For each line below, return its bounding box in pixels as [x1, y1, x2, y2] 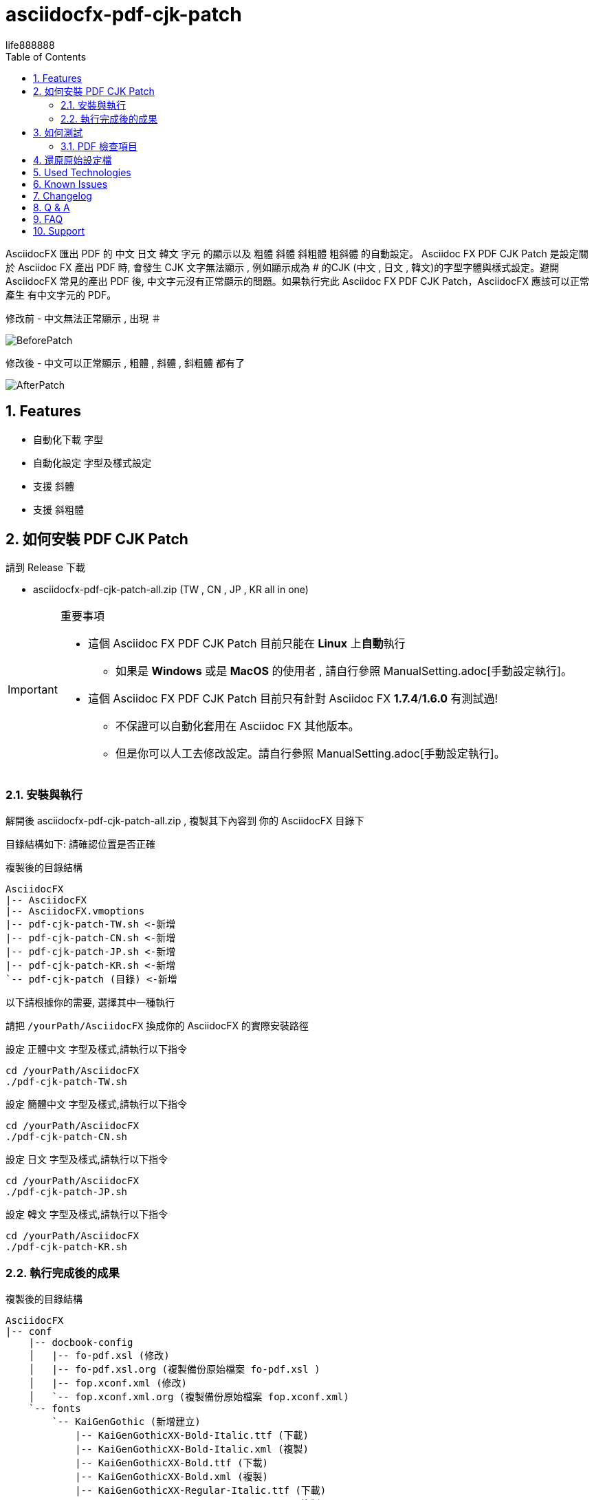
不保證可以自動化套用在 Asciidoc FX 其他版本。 [115, 719, 360, 733]
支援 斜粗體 [33, 503, 84, 515]
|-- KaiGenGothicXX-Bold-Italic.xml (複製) [75, 1443, 309, 1455]
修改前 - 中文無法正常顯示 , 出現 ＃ [5, 312, 162, 324]
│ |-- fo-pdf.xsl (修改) [28, 1349, 170, 1361]
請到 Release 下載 [5, 561, 85, 574]
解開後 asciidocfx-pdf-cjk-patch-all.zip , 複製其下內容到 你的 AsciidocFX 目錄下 [5, 815, 364, 827]
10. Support [33, 224, 85, 237]
